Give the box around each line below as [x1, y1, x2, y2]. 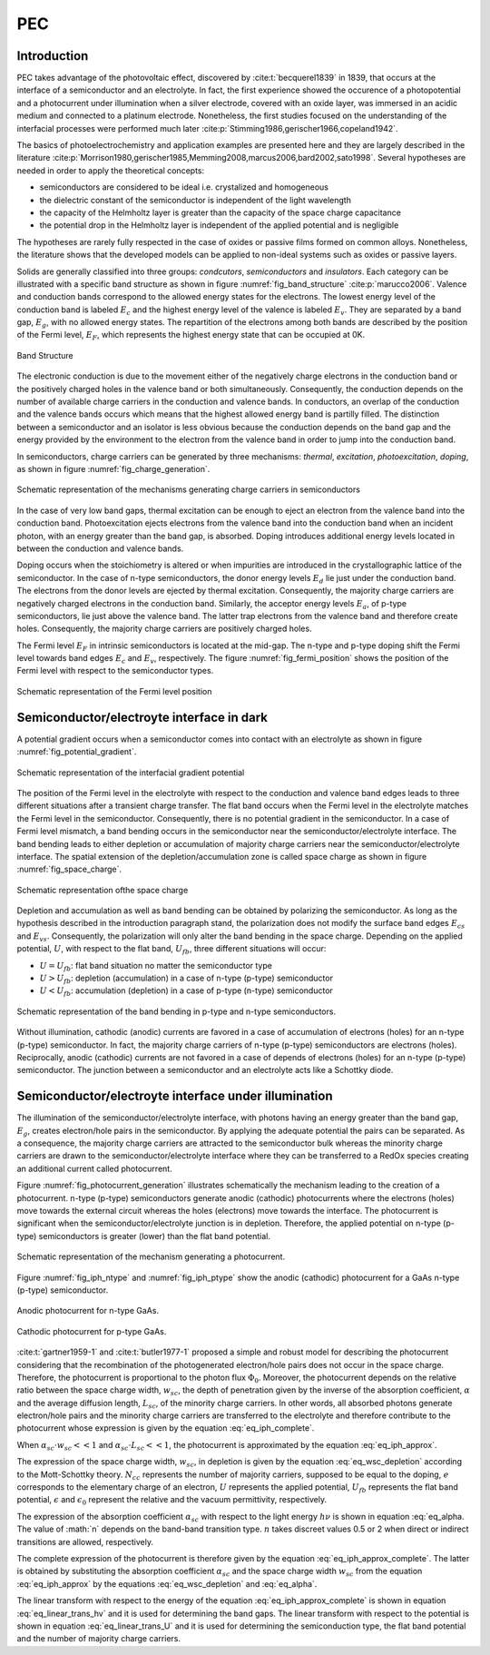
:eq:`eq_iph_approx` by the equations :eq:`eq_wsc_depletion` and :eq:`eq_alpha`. [16, 1578, 318, 1589]
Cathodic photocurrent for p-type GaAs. [16, 1325, 167, 1336]
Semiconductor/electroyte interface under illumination [16, 1089, 333, 1104]
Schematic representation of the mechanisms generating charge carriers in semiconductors [16, 484, 360, 495]
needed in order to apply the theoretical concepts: [16, 164, 204, 176]
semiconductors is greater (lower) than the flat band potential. [38, 1230, 271, 1241]
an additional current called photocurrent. [16, 1163, 172, 1174]
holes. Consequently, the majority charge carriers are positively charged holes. [16, 623, 312, 635]
